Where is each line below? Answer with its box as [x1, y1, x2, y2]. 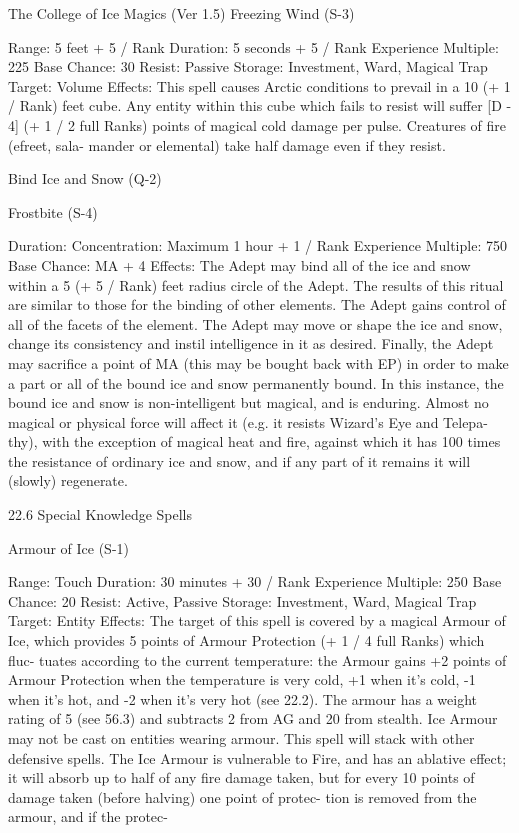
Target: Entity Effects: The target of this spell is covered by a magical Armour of [8, 610, 506, 631]
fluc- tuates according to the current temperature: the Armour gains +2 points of [8, 649, 507, 670]
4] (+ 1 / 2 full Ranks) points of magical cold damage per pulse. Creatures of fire [8, 114, 507, 135]
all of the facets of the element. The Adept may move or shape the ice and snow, [8, 313, 503, 334]
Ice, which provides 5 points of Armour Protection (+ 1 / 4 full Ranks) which [8, 630, 485, 651]
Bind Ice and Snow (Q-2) [8, 168, 162, 189]
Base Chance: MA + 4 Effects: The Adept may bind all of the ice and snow [8, 254, 471, 275]
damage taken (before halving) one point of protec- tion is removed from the [8, 786, 477, 807]
